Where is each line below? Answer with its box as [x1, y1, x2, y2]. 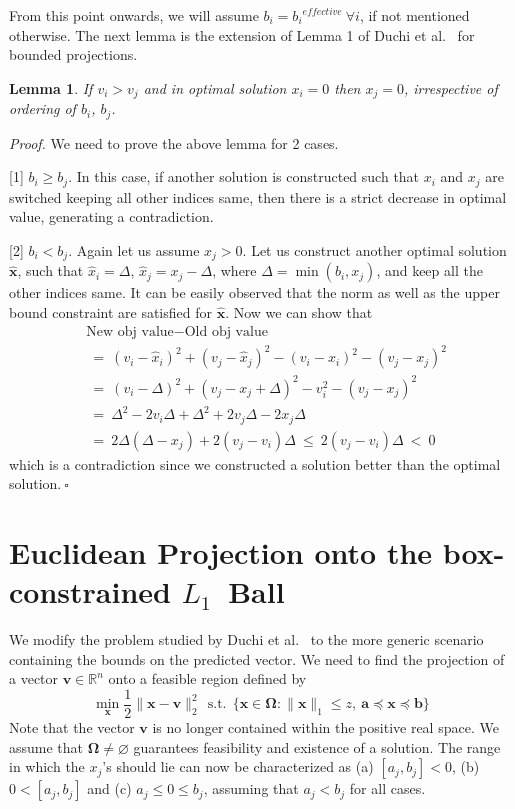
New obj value [86, 324, 174, 339]
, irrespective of [403, 77, 498, 98]
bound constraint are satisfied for [9, 301, 212, 322]
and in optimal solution [143, 77, 287, 98]
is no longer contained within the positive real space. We [152, 717, 499, 738]
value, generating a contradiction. [9, 206, 214, 227]
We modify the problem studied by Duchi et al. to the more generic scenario [9, 629, 484, 650]
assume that [9, 736, 84, 757]
